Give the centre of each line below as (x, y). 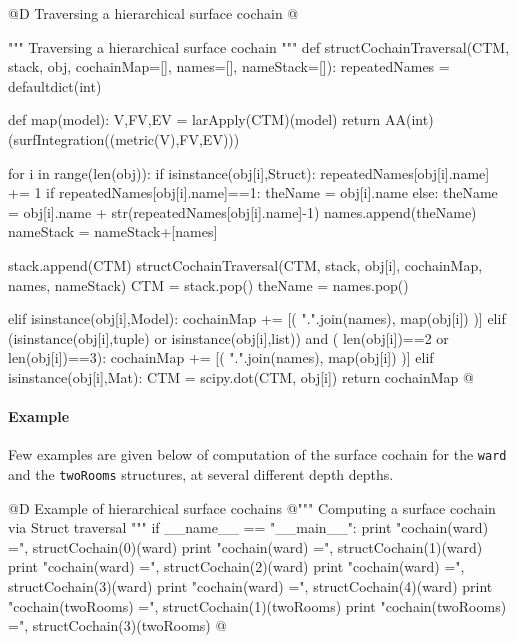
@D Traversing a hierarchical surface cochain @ (153, 13)
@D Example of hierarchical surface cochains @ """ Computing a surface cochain (252, 507)
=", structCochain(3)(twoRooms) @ (117, 625)
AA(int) (409, 119)
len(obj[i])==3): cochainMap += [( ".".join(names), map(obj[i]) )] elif (221, 357)
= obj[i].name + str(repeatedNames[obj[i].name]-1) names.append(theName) (242, 211)
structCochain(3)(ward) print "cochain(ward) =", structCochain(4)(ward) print (250, 585)
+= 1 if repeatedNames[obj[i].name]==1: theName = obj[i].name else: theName (253, 192)
